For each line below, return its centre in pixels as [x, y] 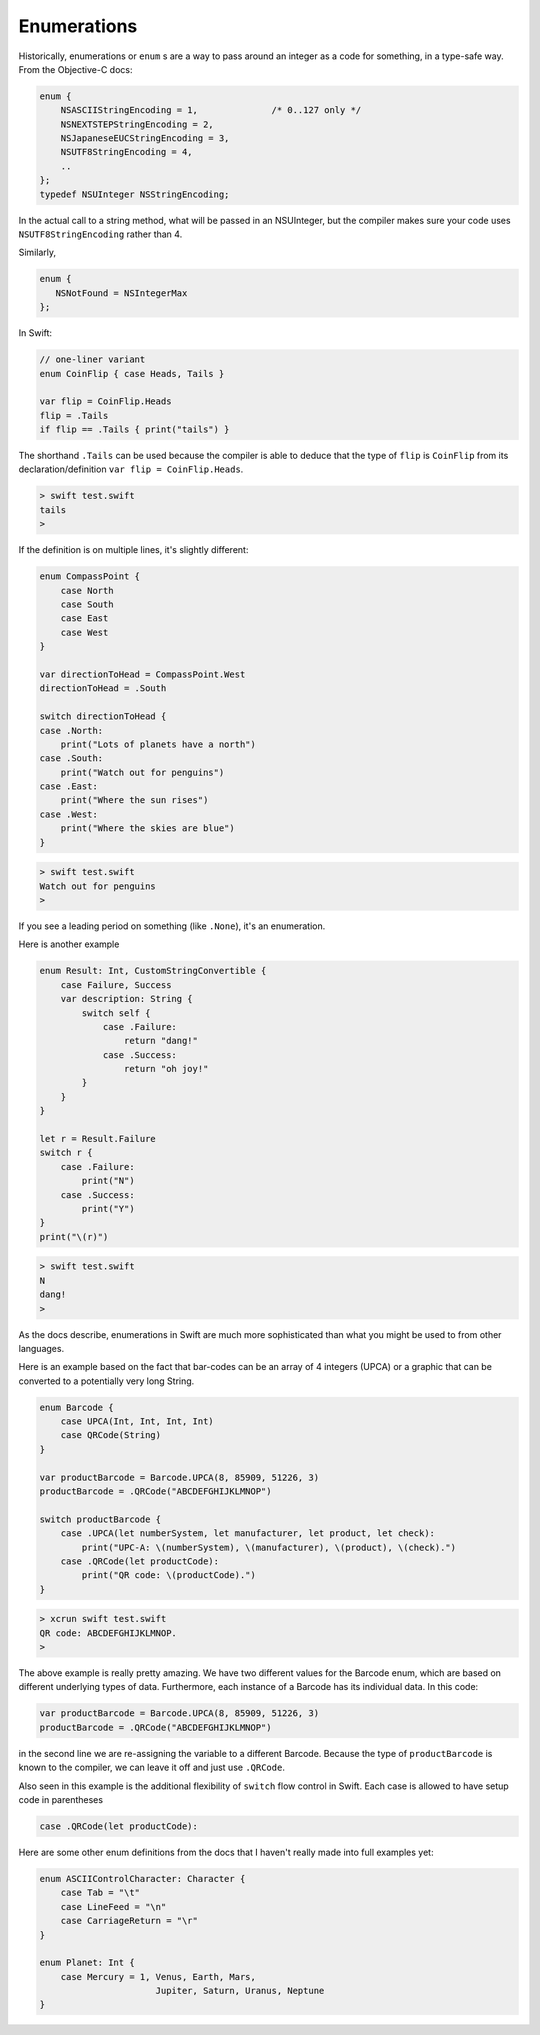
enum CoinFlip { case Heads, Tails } [132, 373]
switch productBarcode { [100, 1519]
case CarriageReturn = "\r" [129, 1921]
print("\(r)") [74, 1236]
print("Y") [108, 1208]
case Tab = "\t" [100, 1893]
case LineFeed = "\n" [113, 1906]
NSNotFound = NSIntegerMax [121, 293]
